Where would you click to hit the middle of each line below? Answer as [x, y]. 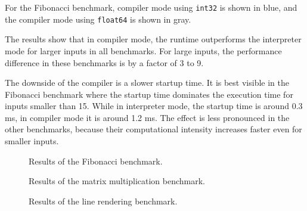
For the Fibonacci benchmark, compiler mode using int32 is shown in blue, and [151, 7]
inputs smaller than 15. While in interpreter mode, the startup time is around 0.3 [154, 106]
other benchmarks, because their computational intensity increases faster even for [153, 129]
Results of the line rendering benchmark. [103, 201]
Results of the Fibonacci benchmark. [96, 161]
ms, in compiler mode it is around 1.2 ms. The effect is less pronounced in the [147, 117]
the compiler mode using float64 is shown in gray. [98, 19]
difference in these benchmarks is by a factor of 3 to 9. [104, 62]
